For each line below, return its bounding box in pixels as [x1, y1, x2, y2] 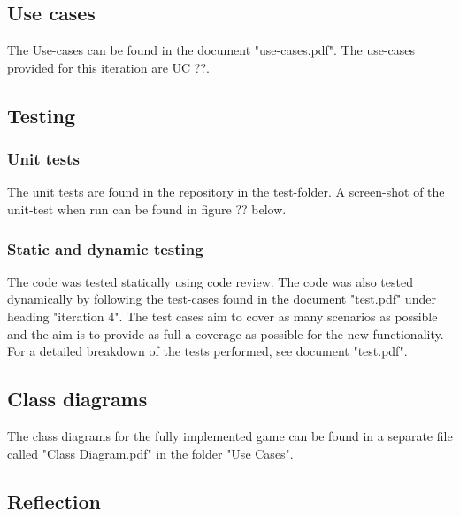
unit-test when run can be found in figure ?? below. [7, 199, 287, 218]
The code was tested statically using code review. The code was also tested [7, 272, 413, 290]
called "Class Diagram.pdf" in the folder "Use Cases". [7, 444, 294, 462]
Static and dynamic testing [7, 237, 203, 259]
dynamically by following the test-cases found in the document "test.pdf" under [7, 289, 436, 308]
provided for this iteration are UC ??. [7, 58, 210, 76]
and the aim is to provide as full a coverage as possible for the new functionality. [7, 324, 444, 343]
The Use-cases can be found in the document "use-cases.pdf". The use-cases [7, 41, 416, 59]
